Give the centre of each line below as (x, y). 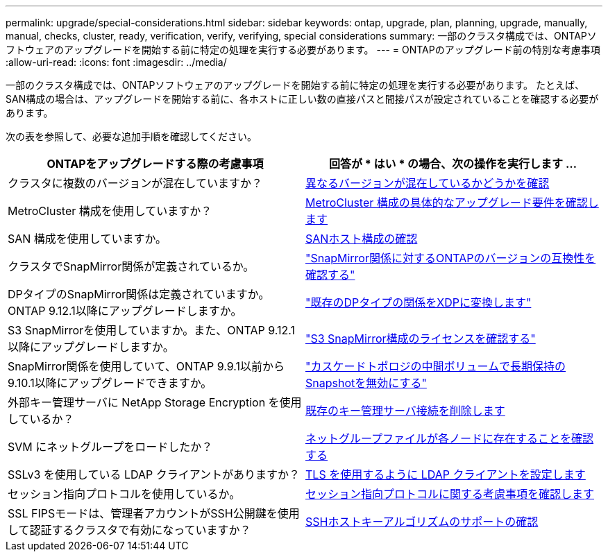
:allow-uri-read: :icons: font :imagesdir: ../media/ (116, 62)
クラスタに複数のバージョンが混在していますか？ (135, 183)
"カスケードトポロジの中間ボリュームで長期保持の (436, 366)
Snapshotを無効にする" (366, 383)
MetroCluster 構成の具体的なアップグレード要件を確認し (452, 203)
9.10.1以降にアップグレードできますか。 (110, 383)
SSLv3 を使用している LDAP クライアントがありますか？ (154, 474)
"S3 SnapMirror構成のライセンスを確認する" (421, 339)
